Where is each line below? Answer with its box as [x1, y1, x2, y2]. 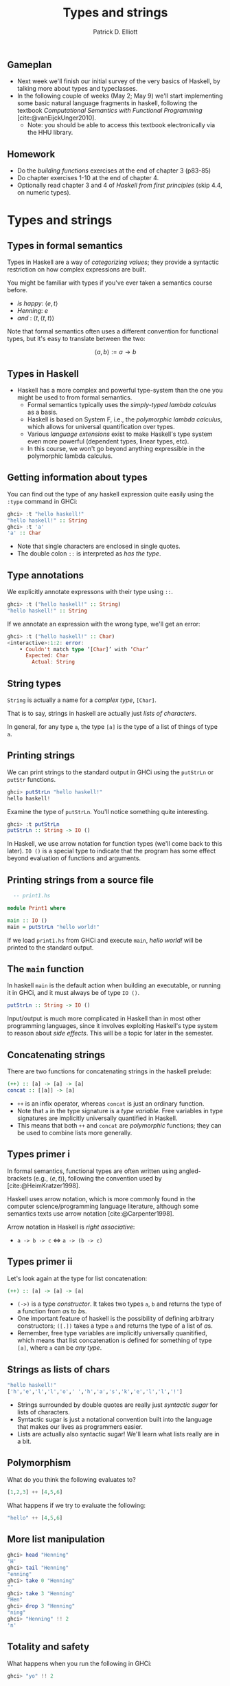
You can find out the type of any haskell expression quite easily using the [7, 490, 214, 498]
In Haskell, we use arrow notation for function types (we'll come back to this [7, 840, 222, 848]
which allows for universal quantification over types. [27, 422, 175, 430]
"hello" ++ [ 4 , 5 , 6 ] [7, 1514, 63, 1521]
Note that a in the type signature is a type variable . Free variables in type [16, 1106, 223, 1115]
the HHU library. [27, 129, 73, 137]
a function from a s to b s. [16, 1307, 87, 1315]
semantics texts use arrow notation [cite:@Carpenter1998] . [7, 1209, 174, 1218]
